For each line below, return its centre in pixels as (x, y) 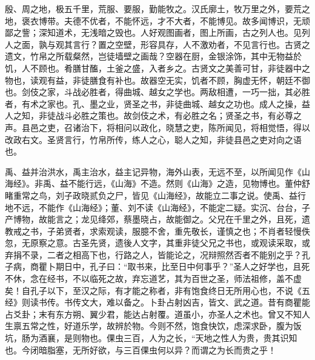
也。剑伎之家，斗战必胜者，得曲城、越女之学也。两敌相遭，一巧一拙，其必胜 (157, 92)
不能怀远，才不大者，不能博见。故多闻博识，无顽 (212, 20)
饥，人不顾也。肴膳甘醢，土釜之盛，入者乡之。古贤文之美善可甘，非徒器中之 (157, 68)
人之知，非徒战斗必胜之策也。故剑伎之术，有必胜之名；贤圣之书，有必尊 (149, 115)
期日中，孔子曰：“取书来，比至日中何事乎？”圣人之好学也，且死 (183, 266)
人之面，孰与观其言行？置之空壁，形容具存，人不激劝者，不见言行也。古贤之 (157, 44)
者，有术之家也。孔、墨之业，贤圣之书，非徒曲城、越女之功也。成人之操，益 (157, 103)
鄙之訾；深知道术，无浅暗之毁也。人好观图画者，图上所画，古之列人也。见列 (157, 32)
